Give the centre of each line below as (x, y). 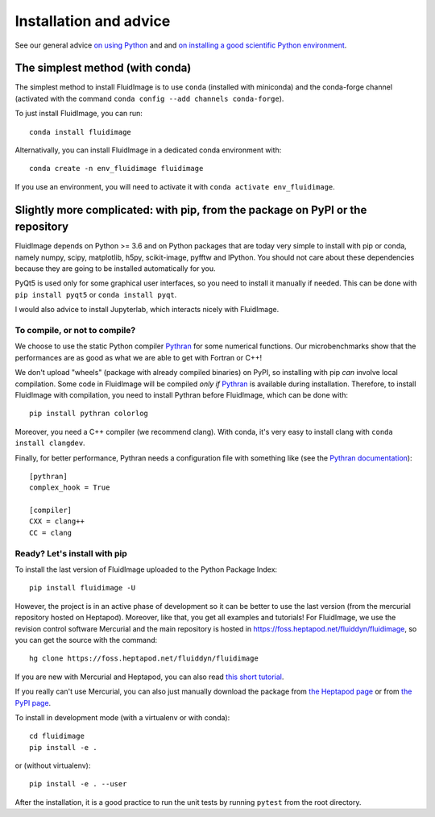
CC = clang (51, 533)
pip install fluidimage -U (83, 588)
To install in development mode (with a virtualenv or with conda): (122, 717)
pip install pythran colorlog (89, 414)
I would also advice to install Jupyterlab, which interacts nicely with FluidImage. (147, 310)
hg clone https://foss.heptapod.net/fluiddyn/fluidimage (144, 659)
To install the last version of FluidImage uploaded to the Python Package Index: (146, 569)
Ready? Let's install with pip (71, 553)
